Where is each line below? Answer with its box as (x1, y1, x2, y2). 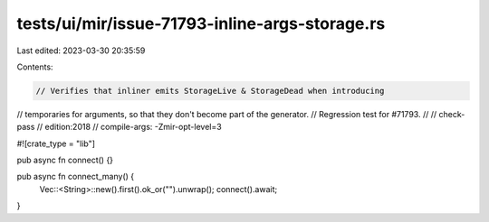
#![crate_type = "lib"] (16, 138, 95, 149)
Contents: (16, 61, 53, 72)
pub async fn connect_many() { (16, 171, 135, 182)
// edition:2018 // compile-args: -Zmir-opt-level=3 (36, 122, 222, 133)
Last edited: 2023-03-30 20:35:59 (16, 45, 146, 56)
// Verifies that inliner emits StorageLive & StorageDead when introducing (35, 86, 385, 96)
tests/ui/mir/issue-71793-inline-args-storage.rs (16, 14, 386, 33)
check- (438, 108, 465, 119)
